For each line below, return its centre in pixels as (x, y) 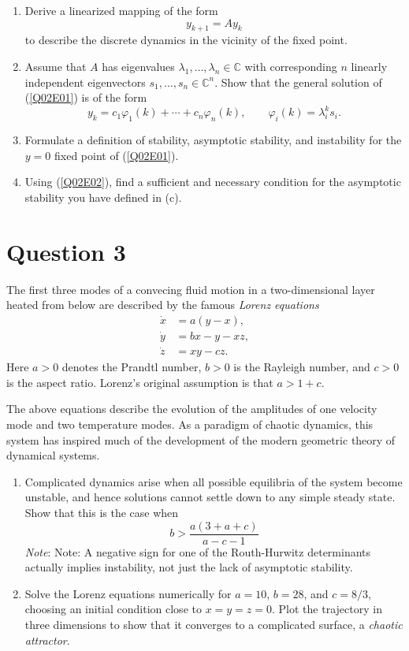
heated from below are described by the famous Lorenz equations (163, 305)
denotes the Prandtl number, (132, 367)
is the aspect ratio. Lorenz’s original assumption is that (140, 382)
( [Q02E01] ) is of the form (86, 97)
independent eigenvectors (85, 82)
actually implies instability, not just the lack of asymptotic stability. (189, 567)
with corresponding (291, 66)
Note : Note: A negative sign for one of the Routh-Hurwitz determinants (198, 551)
